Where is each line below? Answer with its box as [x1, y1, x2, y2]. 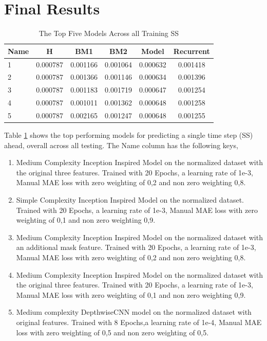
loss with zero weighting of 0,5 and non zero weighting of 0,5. [16, 327, 209, 337]
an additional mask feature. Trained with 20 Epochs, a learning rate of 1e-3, [16, 242, 256, 253]
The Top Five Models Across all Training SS [39, 28, 179, 39]
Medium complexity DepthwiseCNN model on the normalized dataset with [16, 307, 252, 317]
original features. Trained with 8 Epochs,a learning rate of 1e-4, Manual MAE [16, 316, 262, 327]
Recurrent [173, 45, 210, 56]
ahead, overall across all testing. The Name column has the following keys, [4, 139, 238, 150]
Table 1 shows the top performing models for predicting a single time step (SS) [4, 130, 253, 140]
